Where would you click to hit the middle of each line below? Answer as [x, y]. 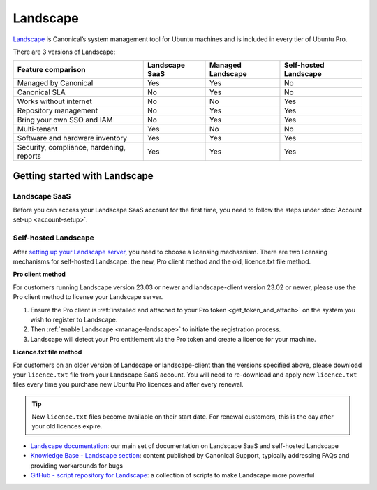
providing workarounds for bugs [77, 466]
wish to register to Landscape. [74, 319]
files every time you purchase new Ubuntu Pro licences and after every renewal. [128, 384]
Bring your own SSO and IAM [65, 120]
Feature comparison [51, 70]
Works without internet [54, 101]
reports [29, 156]
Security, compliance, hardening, [71, 147]
